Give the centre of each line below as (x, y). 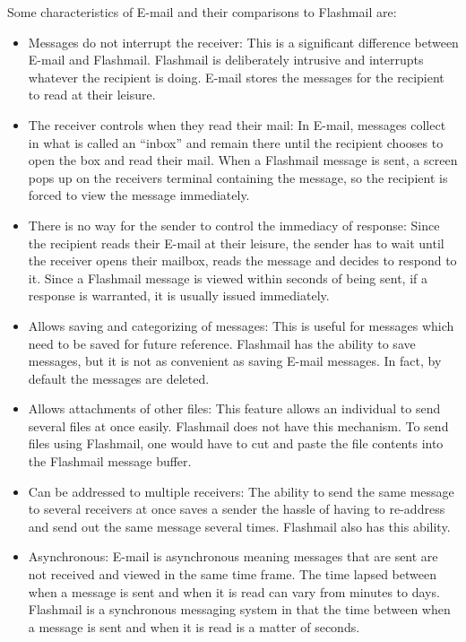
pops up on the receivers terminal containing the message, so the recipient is (238, 177)
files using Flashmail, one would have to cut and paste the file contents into (236, 443)
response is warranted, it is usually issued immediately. (179, 295)
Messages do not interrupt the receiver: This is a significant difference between (243, 42)
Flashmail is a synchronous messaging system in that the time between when (239, 609)
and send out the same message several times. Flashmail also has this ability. (239, 526)
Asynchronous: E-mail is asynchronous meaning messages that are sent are (233, 556)
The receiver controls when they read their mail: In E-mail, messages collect (237, 124)
